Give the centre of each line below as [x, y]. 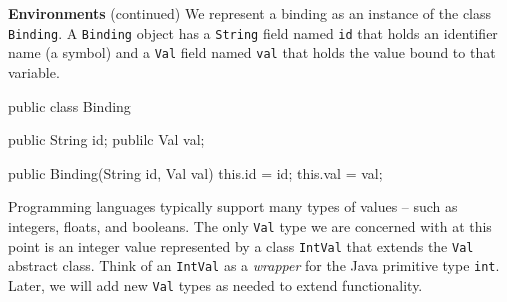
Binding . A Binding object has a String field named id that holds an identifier [253, 32]
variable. [34, 71]
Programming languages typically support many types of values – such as [233, 206]
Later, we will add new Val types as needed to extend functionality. [215, 284]
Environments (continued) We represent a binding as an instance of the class [250, 13]
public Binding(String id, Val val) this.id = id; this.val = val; [195, 172]
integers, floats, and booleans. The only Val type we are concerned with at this [250, 225]
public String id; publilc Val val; [106, 139]
